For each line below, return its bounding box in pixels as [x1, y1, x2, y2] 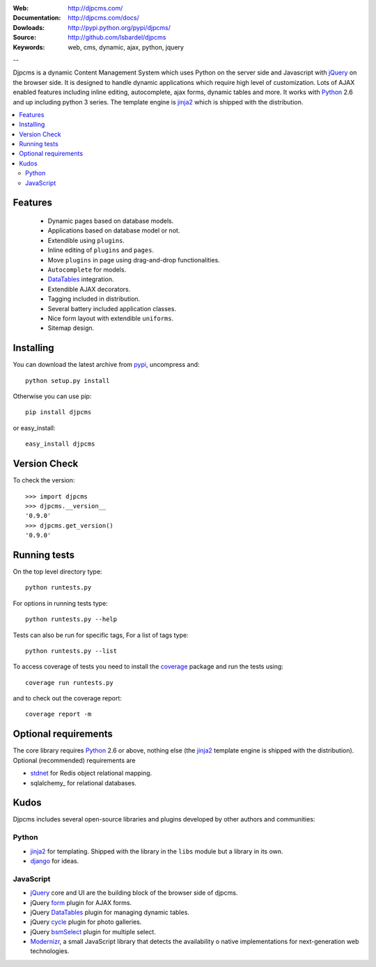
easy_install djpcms [25, 440, 95, 448]
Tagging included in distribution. [47, 294, 141, 303]
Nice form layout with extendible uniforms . [47, 314, 174, 322]
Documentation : [13, 14, 61, 22]
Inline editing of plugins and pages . [47, 246, 155, 254]
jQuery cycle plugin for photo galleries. [30, 918, 142, 926]
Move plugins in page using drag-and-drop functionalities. [47, 255, 221, 264]
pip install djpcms [25, 408, 92, 416]
